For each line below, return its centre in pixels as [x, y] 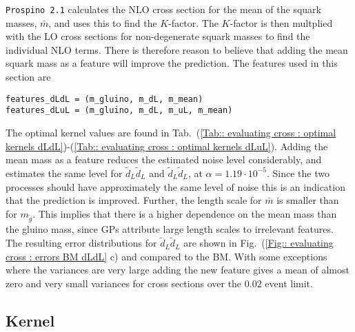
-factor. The [193, 22]
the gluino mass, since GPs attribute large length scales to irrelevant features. [170, 229]
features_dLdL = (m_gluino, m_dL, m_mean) [104, 99]
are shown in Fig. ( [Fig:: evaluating [258, 243]
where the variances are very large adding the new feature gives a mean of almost [177, 270]
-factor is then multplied [281, 22]
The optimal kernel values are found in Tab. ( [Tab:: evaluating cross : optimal [171, 132]
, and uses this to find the [103, 22]
